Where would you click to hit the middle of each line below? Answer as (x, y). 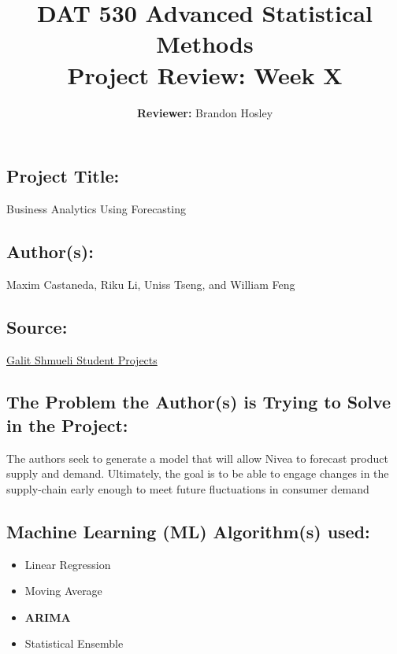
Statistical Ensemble (74, 643)
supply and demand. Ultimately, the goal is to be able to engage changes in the (198, 473)
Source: (37, 326)
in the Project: (67, 425)
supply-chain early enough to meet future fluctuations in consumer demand (188, 488)
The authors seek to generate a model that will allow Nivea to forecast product (197, 458)
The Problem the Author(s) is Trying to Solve (199, 402)
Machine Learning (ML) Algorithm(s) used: (188, 531)
